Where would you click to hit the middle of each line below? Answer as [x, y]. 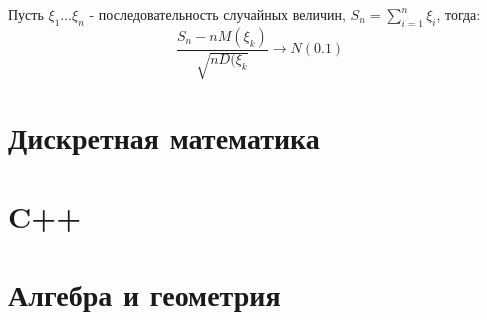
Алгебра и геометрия [144, 294]
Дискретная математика [164, 137]
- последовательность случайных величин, [217, 14]
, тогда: [458, 14]
